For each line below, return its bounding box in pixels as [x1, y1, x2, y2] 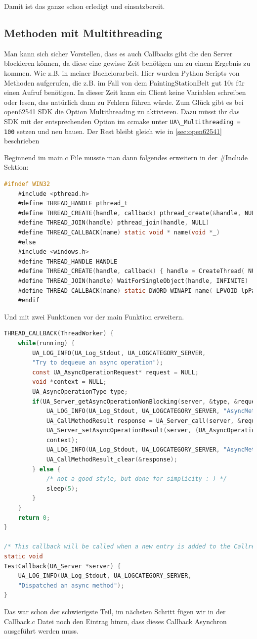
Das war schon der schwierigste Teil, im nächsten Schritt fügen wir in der [4, 606, 226, 616]
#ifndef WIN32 [4, 181, 50, 188]
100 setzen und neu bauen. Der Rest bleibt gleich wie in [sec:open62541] [4, 126, 222, 136]
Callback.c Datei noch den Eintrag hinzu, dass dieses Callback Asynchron [4, 616, 227, 626]
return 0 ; [18, 514, 50, 521]
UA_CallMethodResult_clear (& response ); [46, 456, 177, 463]
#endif [18, 297, 40, 304]
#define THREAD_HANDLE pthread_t [18, 200, 128, 207]
